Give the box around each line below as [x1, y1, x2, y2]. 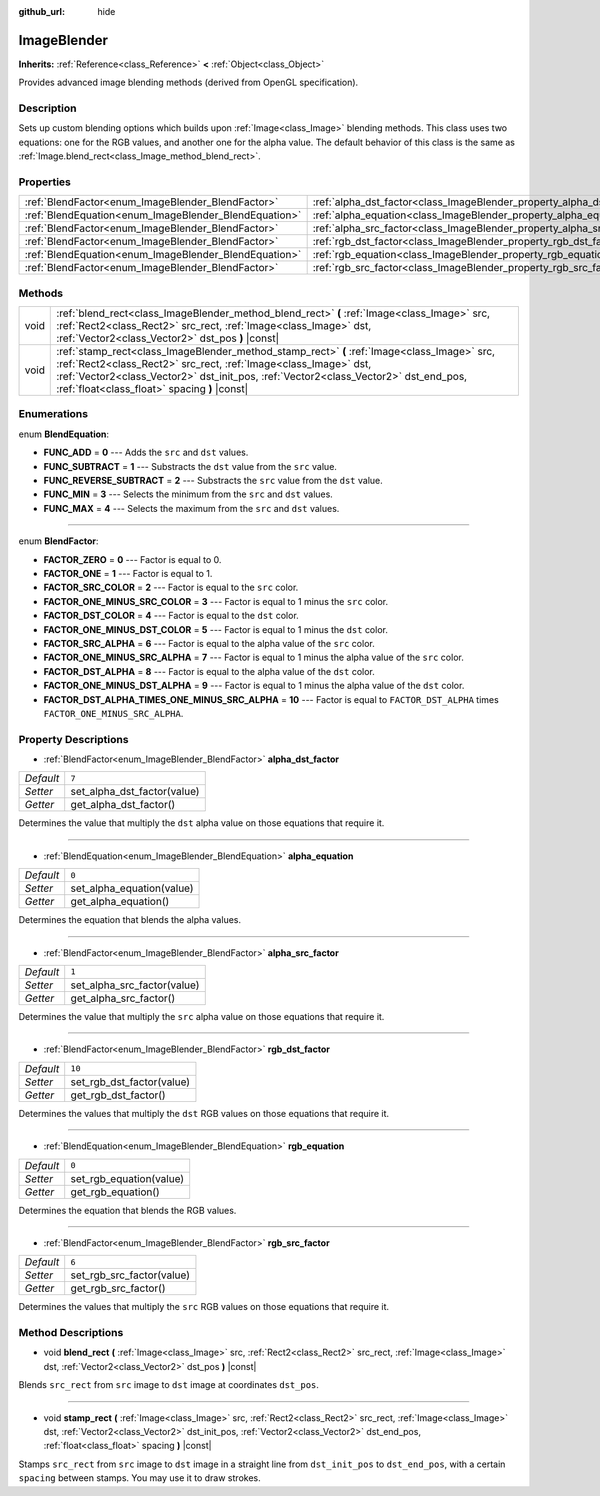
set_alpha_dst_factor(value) [70, 785, 200, 799]
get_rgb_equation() [70, 1185, 160, 1199]
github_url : [18, 6, 65, 17]
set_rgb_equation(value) [70, 1171, 185, 1185]
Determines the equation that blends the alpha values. [18, 914, 242, 926]
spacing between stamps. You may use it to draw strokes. [18, 1472, 261, 1484]
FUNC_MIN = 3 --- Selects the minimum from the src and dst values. [43, 488, 334, 500]
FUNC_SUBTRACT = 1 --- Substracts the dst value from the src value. [43, 460, 337, 472]
